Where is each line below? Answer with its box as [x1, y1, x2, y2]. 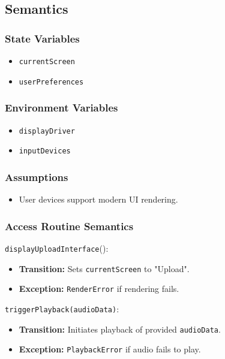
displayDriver [19, 126, 75, 135]
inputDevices [19, 147, 71, 156]
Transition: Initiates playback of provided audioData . [19, 322, 221, 335]
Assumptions [5, 169, 68, 184]
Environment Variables [5, 100, 118, 115]
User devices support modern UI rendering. [19, 193, 178, 206]
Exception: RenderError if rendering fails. [19, 282, 179, 295]
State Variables [5, 31, 80, 46]
